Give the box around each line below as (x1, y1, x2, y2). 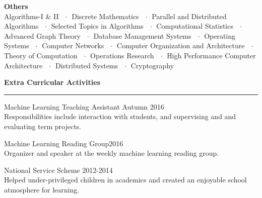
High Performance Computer (167, 50, 256, 60)
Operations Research (90, 50, 154, 60)
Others (4, 1, 28, 11)
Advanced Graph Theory (4, 30, 81, 41)
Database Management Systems (93, 30, 191, 41)
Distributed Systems (55, 60, 118, 70)
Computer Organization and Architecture (116, 40, 245, 51)
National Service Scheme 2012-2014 (4, 164, 113, 175)
